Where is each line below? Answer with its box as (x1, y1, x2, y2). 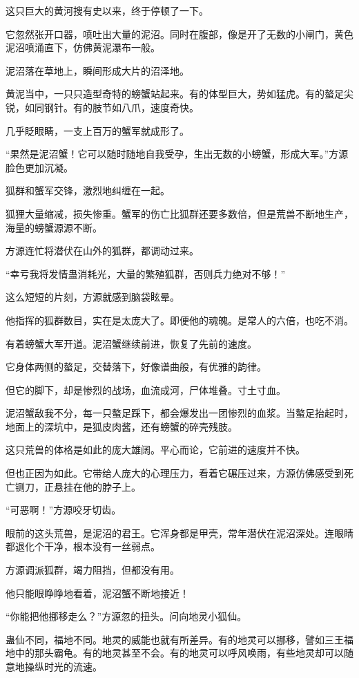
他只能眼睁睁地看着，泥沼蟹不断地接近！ (6, 585, 189, 600)
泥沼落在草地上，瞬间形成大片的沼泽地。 (6, 63, 189, 77)
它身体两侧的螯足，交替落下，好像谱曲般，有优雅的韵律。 (6, 359, 266, 374)
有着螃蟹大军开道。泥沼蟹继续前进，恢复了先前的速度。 (6, 336, 257, 350)
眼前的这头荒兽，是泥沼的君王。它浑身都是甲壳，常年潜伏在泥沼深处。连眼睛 (6, 525, 353, 540)
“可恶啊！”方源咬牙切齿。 (6, 502, 122, 517)
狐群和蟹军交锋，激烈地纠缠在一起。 (6, 183, 170, 198)
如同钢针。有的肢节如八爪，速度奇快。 (24, 100, 199, 114)
